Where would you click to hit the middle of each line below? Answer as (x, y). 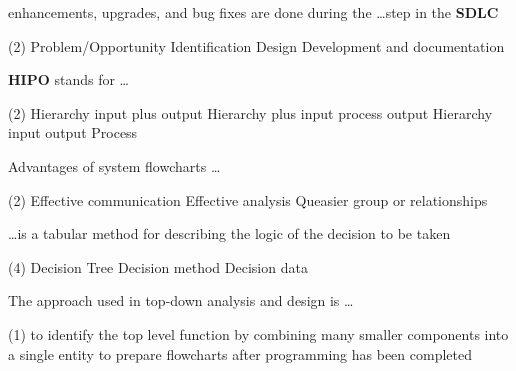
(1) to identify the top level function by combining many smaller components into (258, 333)
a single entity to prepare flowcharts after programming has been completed (240, 353)
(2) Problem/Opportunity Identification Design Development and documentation (256, 45)
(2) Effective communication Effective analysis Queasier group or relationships (248, 199)
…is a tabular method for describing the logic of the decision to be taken (229, 233)
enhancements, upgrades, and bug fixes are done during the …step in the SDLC (253, 12)
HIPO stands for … (68, 79)
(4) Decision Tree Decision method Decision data (158, 266)
